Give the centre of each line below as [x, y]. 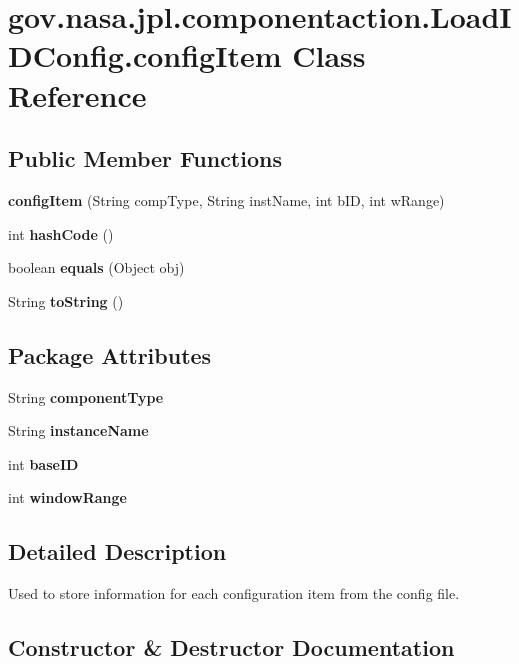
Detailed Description [117, 551]
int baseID [43, 463]
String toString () [66, 300]
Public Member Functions [145, 158]
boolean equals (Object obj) [96, 267]
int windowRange [67, 497]
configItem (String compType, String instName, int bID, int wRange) [226, 199]
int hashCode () [61, 233]
